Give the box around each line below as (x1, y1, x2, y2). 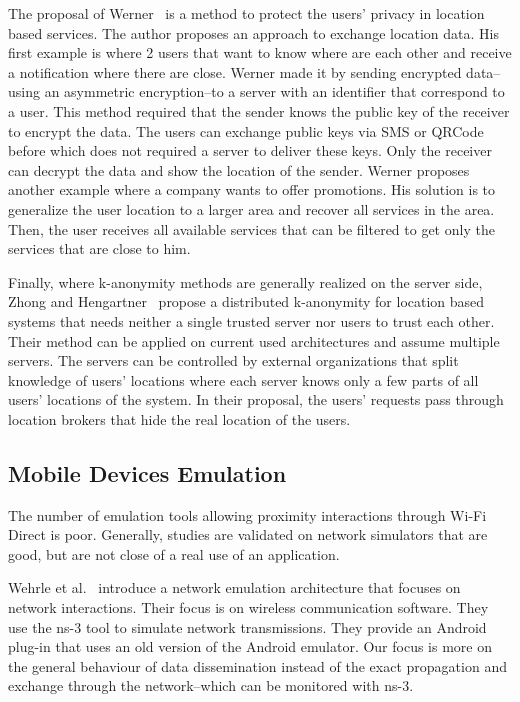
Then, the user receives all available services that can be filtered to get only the (8, 218, 495, 239)
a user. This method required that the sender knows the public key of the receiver (8, 100, 510, 121)
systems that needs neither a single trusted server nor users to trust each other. (8, 310, 495, 331)
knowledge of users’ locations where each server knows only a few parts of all (8, 369, 479, 390)
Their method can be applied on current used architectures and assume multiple (8, 330, 500, 351)
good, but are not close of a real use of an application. (8, 543, 340, 564)
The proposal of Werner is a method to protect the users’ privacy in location (8, 3, 485, 23)
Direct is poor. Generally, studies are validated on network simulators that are (8, 524, 488, 545)
